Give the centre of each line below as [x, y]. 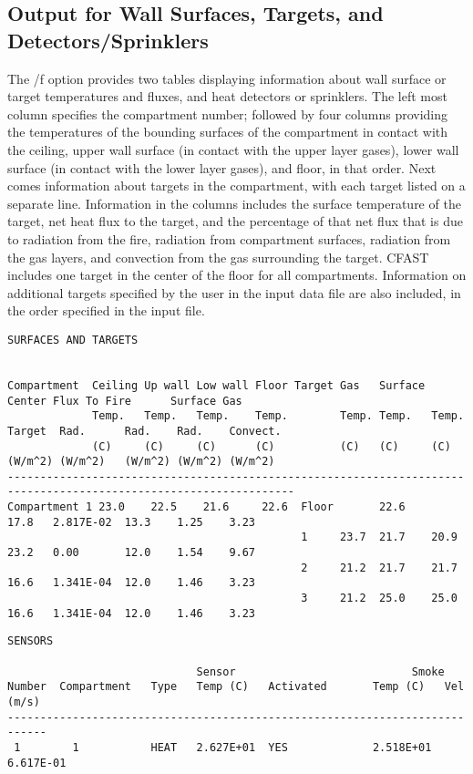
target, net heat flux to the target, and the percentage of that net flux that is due [235, 221]
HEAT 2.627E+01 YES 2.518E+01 [291, 747]
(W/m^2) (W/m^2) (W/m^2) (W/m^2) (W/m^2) [141, 462]
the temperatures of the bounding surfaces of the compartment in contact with [227, 132]
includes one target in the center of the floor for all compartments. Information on [237, 275]
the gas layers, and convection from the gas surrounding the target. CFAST [218, 257]
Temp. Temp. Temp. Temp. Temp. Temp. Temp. [278, 416]
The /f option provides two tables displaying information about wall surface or [227, 78]
